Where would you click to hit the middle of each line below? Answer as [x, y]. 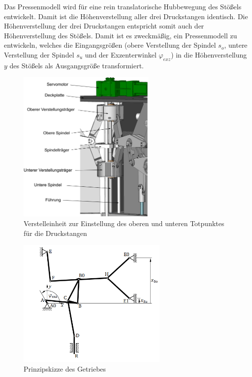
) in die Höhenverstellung [209, 54]
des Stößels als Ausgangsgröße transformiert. [77, 65]
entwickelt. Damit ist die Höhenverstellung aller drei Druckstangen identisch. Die [126, 16]
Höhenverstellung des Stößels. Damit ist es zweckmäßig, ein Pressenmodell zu [121, 35]
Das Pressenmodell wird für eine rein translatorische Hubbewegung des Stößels [123, 6]
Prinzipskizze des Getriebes [65, 368]
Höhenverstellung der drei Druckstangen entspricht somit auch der [104, 26]
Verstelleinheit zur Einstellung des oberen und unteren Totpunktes [124, 223]
